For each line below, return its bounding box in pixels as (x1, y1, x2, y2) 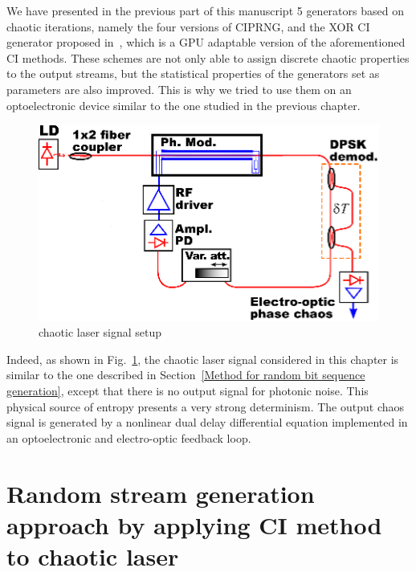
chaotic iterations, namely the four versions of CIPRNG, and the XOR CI (6, 18, 370, 35)
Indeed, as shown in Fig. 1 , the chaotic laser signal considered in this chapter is (6, 350, 399, 367)
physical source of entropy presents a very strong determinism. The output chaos (6, 398, 405, 415)
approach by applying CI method (6, 508, 382, 541)
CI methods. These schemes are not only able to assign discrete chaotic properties (6, 49, 410, 66)
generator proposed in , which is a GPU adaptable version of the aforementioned (6, 34, 406, 51)
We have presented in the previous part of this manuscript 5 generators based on (6, 2, 404, 18)
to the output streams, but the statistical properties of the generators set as (6, 65, 380, 82)
